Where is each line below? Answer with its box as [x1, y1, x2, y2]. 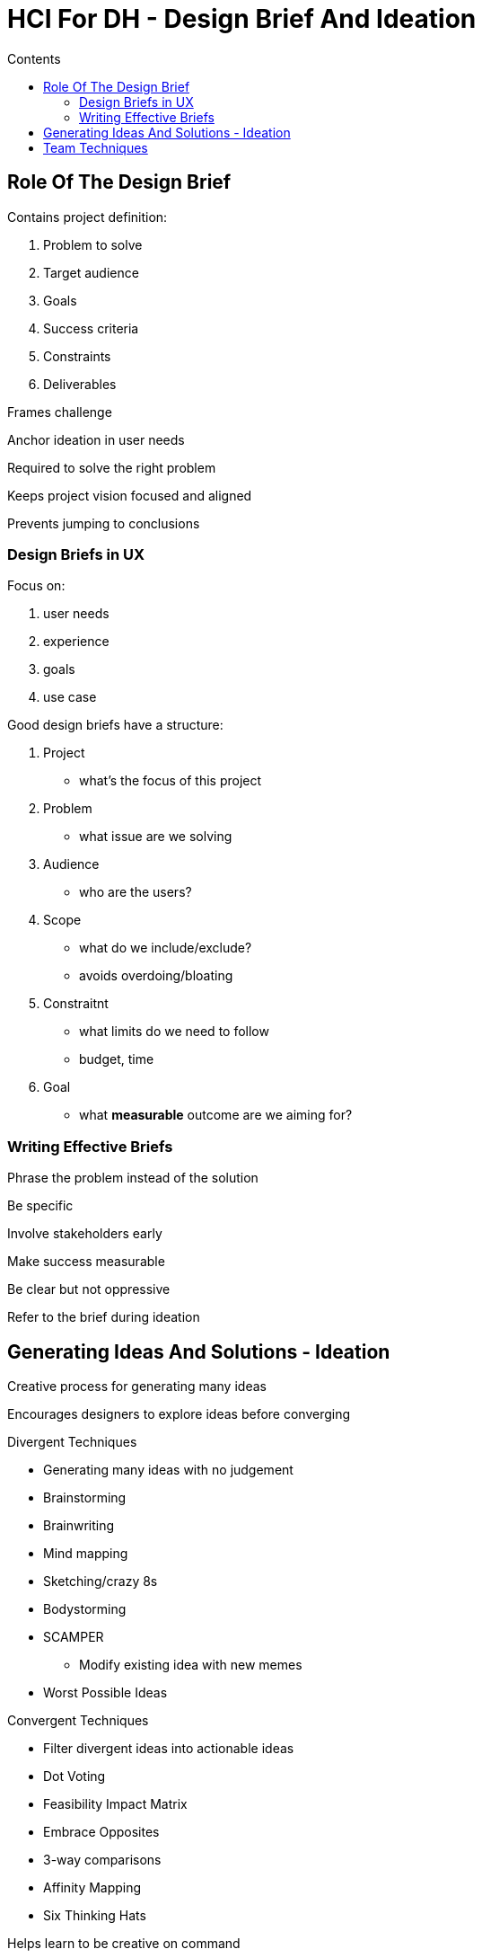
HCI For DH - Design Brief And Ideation [7, 4, 477, 34]
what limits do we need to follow [79, 1023, 269, 1040]
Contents [7, 50, 61, 66]
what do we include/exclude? [79, 940, 252, 956]
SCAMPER [43, 1628, 104, 1644]
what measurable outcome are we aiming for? [79, 1107, 353, 1123]
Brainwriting [43, 1517, 115, 1533]
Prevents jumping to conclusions [7, 515, 200, 531]
